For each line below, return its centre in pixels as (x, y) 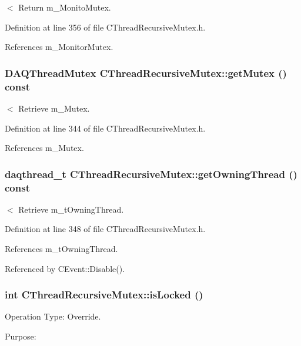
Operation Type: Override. (53, 316)
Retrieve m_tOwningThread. (71, 209)
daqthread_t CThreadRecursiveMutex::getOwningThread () (151, 174)
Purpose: (21, 336)
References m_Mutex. (44, 148)
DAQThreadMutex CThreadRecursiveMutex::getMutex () (146, 73)
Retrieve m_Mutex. (54, 108)
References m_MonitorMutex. (59, 47)
